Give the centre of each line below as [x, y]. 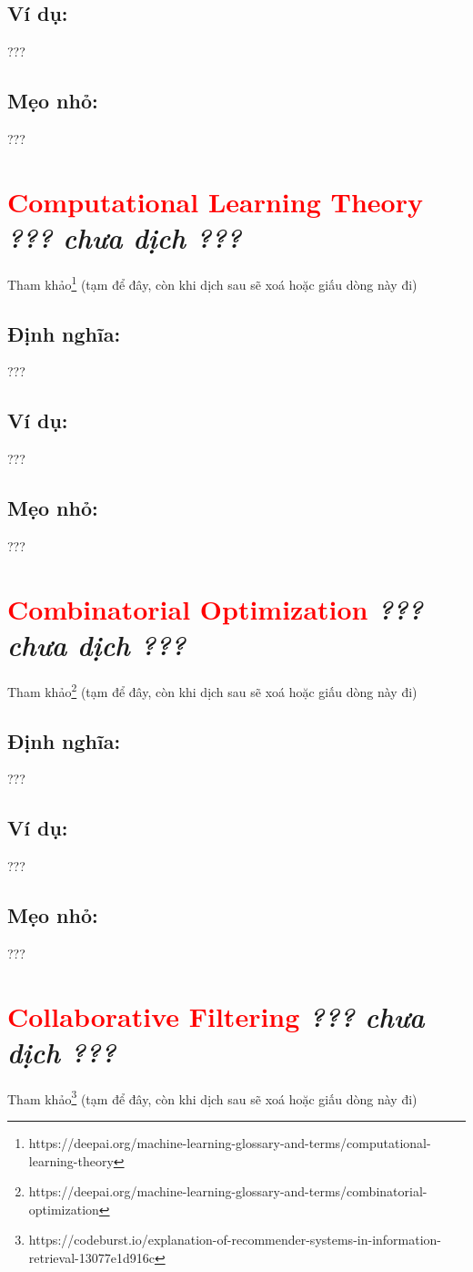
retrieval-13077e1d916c [91, 1258]
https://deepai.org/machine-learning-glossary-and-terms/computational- [230, 1143]
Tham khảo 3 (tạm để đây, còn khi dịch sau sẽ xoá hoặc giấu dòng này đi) [212, 1097]
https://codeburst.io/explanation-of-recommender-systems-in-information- [235, 1240]
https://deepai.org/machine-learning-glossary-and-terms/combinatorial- [228, 1191]
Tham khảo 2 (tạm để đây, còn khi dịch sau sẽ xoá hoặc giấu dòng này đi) [212, 690]
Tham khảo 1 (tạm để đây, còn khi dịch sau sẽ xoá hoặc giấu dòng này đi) [212, 282]
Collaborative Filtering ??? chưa [216, 1016]
